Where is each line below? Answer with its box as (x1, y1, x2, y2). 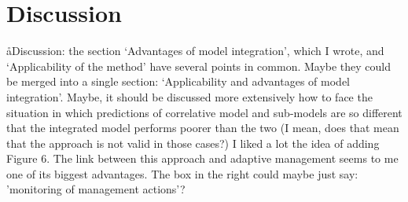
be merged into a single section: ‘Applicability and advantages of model (6, 73, 350, 90)
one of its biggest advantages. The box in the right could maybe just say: (6, 165, 358, 182)
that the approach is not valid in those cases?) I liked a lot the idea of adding (6, 134, 380, 151)
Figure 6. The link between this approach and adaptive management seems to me (6, 150, 399, 167)
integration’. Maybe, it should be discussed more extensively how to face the (6, 88, 373, 105)
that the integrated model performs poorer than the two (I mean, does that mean (6, 119, 399, 136)
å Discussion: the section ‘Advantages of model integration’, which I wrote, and (6, 42, 384, 59)
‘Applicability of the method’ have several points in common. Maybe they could (6, 57, 391, 74)
